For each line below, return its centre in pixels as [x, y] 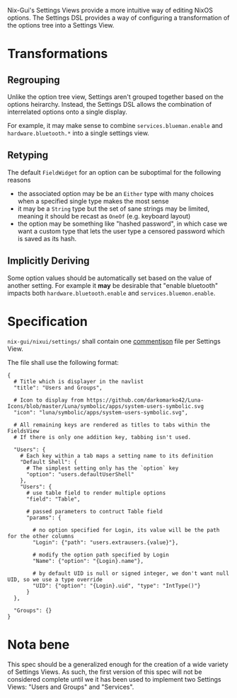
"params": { [44, 518]
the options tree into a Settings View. [61, 25]
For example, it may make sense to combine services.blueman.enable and [115, 126]
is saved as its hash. [47, 238]
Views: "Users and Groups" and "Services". [71, 687]
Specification [48, 321]
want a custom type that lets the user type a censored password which [121, 231]
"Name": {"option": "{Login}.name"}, [88, 561]
